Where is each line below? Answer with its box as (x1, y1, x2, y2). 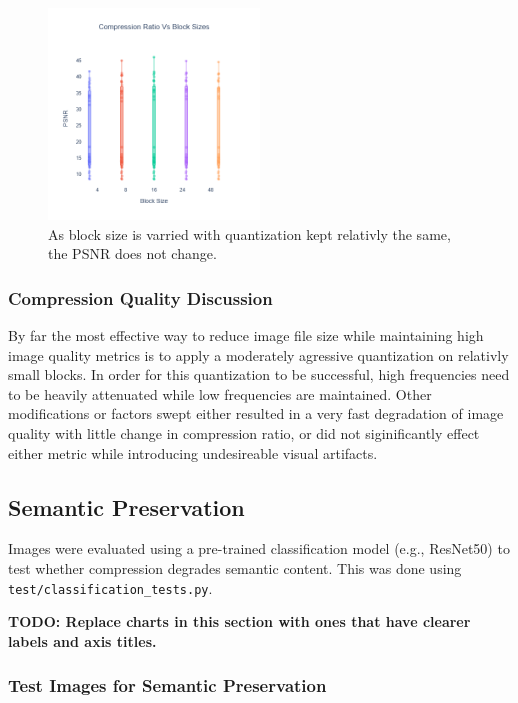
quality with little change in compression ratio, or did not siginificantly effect (8, 422, 480, 443)
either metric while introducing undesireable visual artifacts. (8, 442, 378, 463)
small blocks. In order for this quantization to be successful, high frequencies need (8, 364, 510, 385)
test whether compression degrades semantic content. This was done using (8, 557, 462, 578)
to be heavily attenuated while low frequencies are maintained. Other (8, 383, 432, 404)
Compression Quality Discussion (8, 285, 273, 310)
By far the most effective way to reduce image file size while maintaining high (8, 325, 484, 345)
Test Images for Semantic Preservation (8, 673, 327, 698)
